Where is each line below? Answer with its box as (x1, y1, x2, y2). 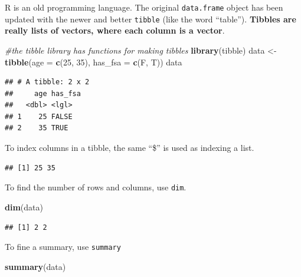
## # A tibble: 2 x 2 (5, 78, 90, 87)
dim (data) (5, 200, 43, 213)
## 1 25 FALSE (5, 112, 73, 121)
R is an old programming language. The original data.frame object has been (5, 1, 283, 13)
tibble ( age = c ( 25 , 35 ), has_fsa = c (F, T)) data (5, 55, 182, 68)
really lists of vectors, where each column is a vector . (5, 24, 225, 37)
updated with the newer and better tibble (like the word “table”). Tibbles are (5, 12, 296, 25)
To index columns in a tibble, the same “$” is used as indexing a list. (5, 141, 254, 154)
